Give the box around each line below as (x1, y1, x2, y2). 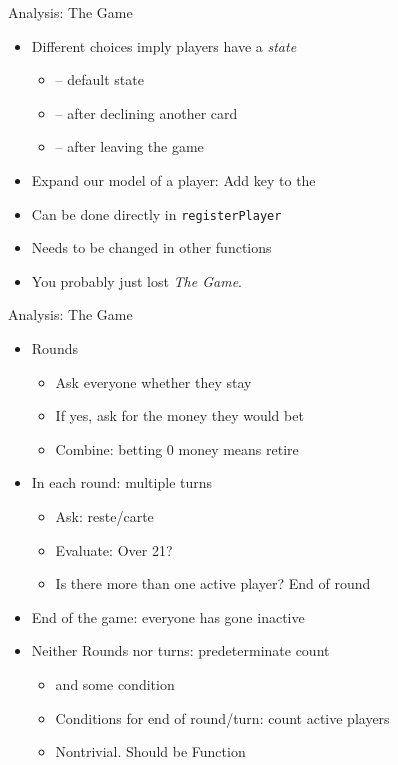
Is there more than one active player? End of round (55, 573, 371, 594)
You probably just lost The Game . (31, 270, 242, 291)
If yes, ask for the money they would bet (55, 405, 304, 426)
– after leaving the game (55, 136, 204, 157)
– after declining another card (55, 102, 238, 123)
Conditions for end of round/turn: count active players (55, 707, 390, 728)
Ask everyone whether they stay (55, 371, 252, 392)
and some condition (55, 673, 175, 694)
